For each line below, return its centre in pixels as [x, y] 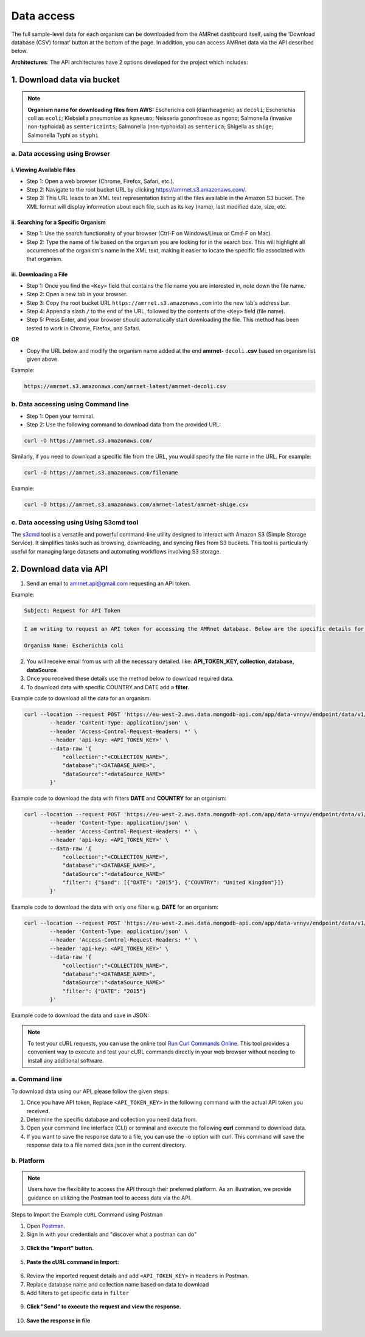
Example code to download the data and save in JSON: [80, 1015]
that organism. [45, 259]
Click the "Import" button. [60, 1248]
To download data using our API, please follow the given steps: [90, 1091]
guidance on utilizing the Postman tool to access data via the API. [109, 1198]
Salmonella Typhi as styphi [63, 135]
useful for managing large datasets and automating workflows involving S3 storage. [116, 551]
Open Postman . [46, 1226]
